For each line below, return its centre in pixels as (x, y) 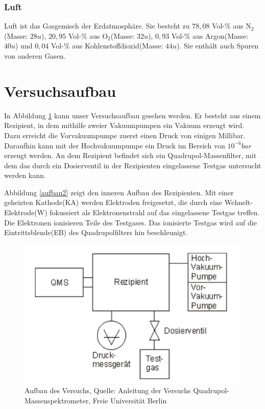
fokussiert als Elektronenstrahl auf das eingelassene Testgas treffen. (155, 212)
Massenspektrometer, (58, 400)
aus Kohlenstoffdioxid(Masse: (118, 46)
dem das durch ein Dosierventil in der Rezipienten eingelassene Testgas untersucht (133, 165)
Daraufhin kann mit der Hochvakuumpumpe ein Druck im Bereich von (115, 145)
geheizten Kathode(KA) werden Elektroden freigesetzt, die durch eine (113, 202)
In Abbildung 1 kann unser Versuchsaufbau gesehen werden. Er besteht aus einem (132, 115)
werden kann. (25, 175)
